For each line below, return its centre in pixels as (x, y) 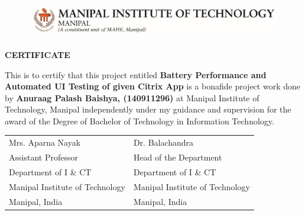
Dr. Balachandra (163, 142)
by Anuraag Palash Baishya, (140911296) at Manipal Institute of (132, 97)
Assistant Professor (43, 157)
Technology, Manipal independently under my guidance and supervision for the (148, 109)
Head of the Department (178, 157)
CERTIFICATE (38, 54)
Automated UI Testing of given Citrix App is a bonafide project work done (152, 86)
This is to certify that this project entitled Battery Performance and (136, 74)
